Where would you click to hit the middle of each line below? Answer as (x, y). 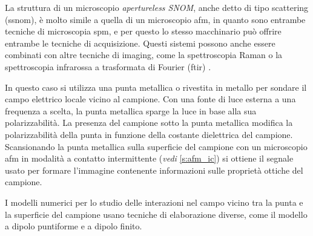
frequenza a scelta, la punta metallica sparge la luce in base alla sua (131, 110)
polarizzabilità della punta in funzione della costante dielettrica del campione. (149, 134)
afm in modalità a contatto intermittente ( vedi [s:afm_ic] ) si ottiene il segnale (149, 158)
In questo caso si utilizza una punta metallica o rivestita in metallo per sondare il (156, 87)
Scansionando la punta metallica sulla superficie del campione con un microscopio (156, 146)
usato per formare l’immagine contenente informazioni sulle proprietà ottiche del (154, 170)
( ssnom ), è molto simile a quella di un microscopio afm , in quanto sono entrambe (155, 19)
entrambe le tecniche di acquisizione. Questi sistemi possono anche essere (140, 43)
